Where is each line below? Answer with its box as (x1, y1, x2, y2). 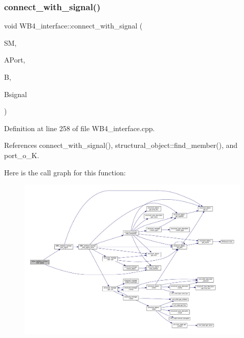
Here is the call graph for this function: (4, 167, 126, 177)
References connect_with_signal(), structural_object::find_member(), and (4, 140, 238, 150)
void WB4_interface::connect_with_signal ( (4, 20, 143, 31)
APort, (4, 54, 25, 65)
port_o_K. (4, 149, 39, 160)
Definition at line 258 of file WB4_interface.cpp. (4, 122, 155, 133)
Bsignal (4, 88, 27, 99)
